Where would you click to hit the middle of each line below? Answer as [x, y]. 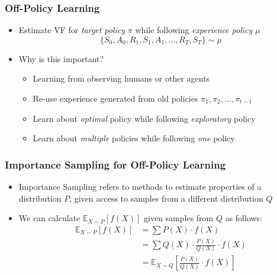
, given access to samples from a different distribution [166, 198]
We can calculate [49, 218]
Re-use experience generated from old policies [115, 98]
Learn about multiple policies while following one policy [134, 138]
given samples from [179, 218]
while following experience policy [194, 30]
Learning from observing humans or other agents [121, 78]
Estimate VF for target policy [72, 30]
